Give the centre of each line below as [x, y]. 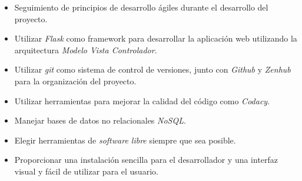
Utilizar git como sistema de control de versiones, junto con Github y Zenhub [152, 69]
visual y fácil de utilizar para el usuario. [86, 171]
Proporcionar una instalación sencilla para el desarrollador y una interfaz [146, 160]
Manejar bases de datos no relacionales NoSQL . [100, 120]
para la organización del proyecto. [75, 81]
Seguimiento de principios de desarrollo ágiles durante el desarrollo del [141, 7]
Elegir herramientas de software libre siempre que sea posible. [125, 140]
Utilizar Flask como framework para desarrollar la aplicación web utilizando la [156, 38]
